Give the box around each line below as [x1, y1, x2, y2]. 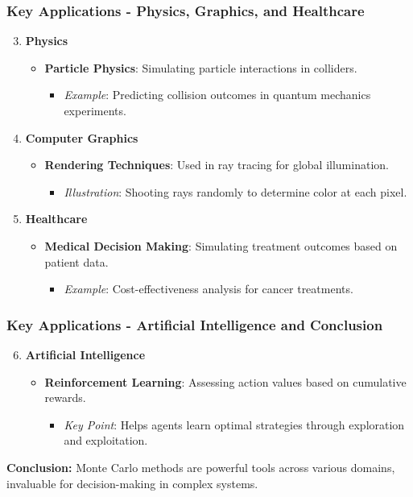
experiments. [64, 102, 126, 118]
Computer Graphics [25, 129, 138, 146]
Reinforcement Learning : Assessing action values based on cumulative [44, 373, 407, 390]
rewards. [44, 389, 86, 406]
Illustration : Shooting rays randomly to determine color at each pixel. [64, 183, 407, 200]
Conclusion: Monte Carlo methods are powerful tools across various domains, [6, 458, 395, 475]
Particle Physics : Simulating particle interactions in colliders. [44, 59, 357, 76]
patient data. [44, 253, 109, 270]
